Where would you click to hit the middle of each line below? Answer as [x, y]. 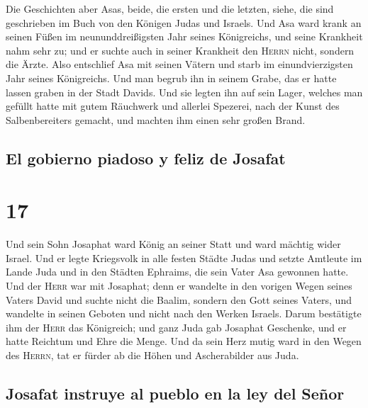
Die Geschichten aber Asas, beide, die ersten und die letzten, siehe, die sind [170, 8]
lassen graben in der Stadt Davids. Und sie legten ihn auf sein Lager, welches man [184, 92]
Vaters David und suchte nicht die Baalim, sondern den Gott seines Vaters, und [179, 299]
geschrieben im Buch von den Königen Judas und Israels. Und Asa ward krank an [184, 22]
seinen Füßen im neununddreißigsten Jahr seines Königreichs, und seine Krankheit [184, 36]
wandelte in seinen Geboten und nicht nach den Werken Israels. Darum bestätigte [184, 313]
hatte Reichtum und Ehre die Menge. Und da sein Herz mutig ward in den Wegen [184, 341]
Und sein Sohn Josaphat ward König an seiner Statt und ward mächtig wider [173, 244]
